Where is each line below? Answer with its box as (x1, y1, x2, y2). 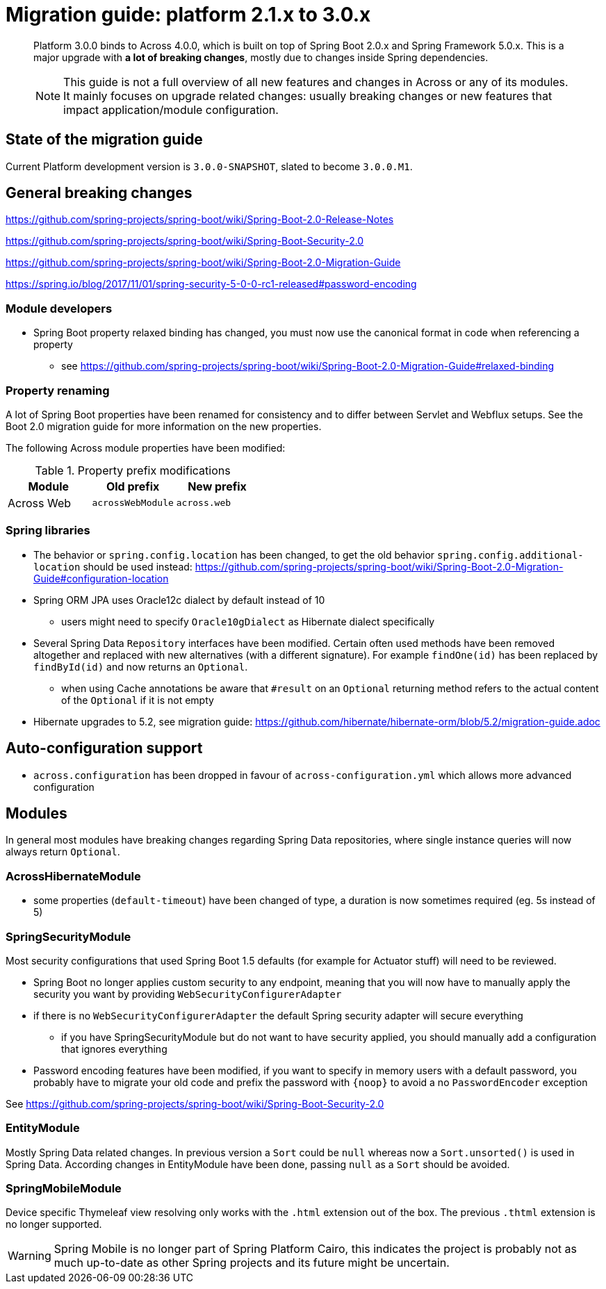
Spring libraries (6, 523, 90, 538)
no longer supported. (6, 1218, 102, 1231)
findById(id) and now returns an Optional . (33, 660, 248, 673)
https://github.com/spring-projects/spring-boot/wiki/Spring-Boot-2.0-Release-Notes (6, 213, 394, 226)
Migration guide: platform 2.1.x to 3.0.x (6, 3, 371, 26)
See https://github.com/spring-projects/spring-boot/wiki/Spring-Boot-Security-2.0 (6, 1097, 384, 1110)
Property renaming (6, 383, 110, 397)
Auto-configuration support (6, 739, 203, 757)
